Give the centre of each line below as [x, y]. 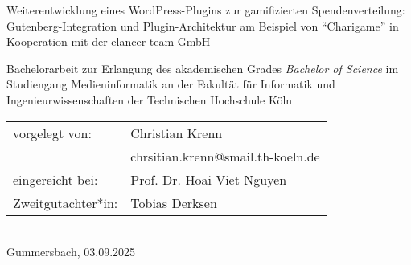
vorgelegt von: [52, 132]
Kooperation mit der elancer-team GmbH [109, 41]
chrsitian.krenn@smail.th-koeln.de [225, 156]
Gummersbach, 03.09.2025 [71, 252]
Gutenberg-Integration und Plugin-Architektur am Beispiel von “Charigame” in [203, 25]
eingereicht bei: [55, 179]
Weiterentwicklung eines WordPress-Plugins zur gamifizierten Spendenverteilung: [206, 10]
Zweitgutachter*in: [66, 202]
